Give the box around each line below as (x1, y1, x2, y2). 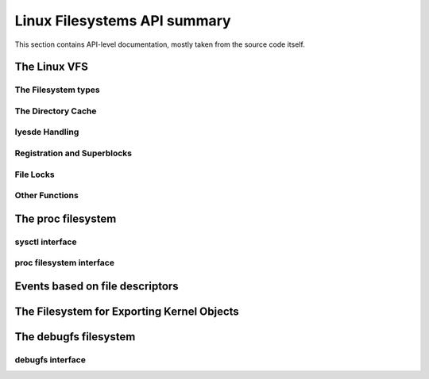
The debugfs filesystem (14, 330, 136, 343)
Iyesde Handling (14, 127, 79, 138)
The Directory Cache (14, 105, 97, 117)
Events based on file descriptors (14, 279, 179, 293)
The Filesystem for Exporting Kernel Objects (14, 304, 240, 318)
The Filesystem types (14, 84, 100, 95)
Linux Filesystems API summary (14, 12, 231, 29)
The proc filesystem (14, 212, 117, 225)
